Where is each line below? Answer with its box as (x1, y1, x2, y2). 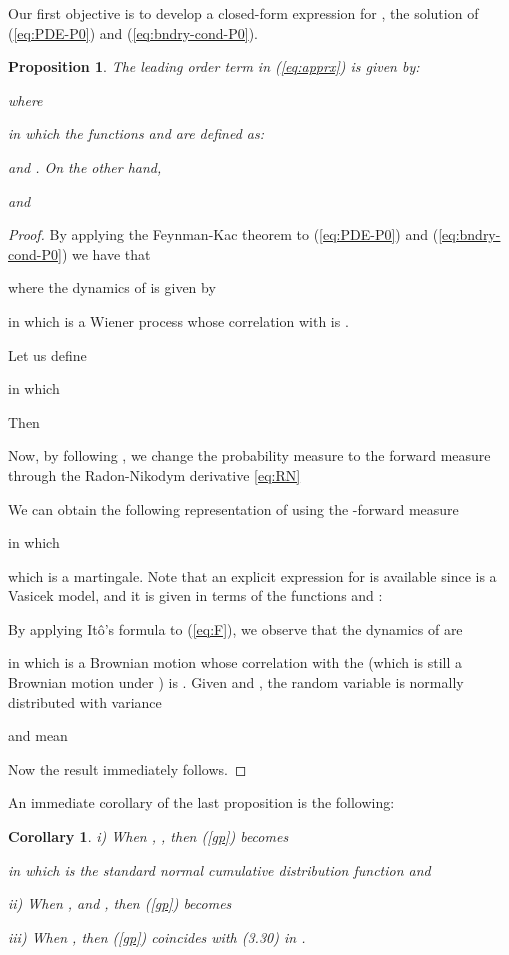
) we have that (61, 243, 151, 264)
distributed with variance (8, 691, 162, 712)
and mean (8, 725, 68, 746)
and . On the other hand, (8, 156, 162, 177)
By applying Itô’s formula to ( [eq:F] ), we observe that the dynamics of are (8, 618, 463, 639)
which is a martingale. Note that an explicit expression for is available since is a (8, 565, 497, 586)
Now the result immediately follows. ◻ (8, 758, 247, 779)
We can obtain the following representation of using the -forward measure (8, 498, 459, 519)
